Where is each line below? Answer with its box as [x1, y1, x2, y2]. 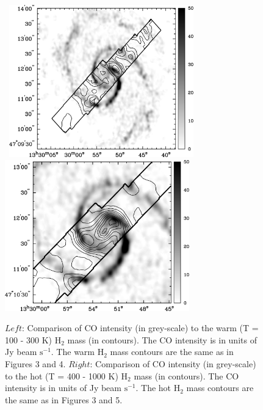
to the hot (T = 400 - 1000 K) [5, 369, 118, 382]
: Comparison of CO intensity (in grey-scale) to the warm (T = [22, 321, 259, 334]
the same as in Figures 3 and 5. [5, 393, 123, 406]
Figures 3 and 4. [5, 357, 66, 370]
